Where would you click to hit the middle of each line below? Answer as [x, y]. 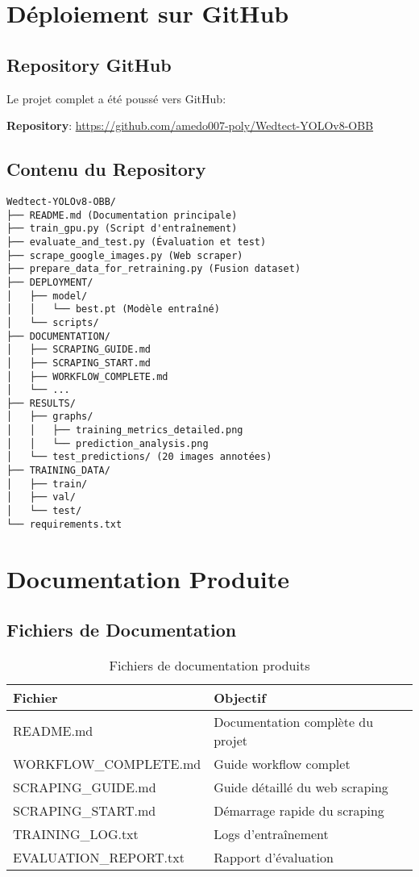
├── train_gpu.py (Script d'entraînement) [122, 229]
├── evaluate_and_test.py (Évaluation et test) [137, 242]
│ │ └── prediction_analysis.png [108, 443]
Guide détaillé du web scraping [301, 787]
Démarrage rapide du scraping [299, 810]
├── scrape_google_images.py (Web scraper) [125, 255]
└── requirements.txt [64, 524]
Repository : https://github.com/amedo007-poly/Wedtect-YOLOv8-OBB [190, 125]
